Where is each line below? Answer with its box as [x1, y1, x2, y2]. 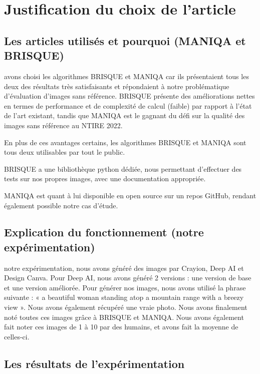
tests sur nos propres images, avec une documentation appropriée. [4, 173, 206, 184]
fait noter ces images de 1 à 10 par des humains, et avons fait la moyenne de [4, 321, 238, 332]
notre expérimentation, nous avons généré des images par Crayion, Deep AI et [4, 262, 244, 273]
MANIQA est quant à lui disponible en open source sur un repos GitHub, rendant [4, 190, 256, 200]
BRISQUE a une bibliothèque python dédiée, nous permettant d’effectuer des [4, 163, 242, 174]
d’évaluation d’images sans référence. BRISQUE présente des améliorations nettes [4, 91, 255, 101]
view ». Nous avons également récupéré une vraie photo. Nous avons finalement [4, 302, 247, 312]
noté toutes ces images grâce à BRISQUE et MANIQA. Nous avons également [4, 311, 244, 322]
